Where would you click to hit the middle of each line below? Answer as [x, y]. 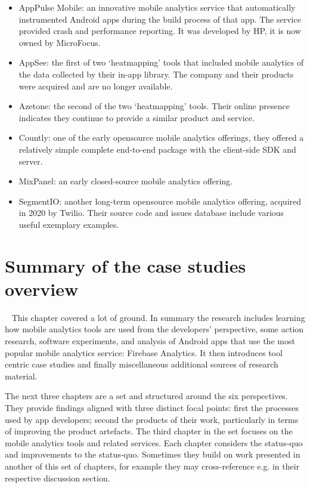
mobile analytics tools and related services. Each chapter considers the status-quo [154, 442]
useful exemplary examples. [69, 224]
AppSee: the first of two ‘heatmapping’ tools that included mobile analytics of [161, 62]
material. [21, 376]
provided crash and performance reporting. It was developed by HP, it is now [160, 31]
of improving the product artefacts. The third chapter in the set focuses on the [149, 431]
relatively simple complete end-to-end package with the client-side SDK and [157, 149]
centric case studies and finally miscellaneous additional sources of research [142, 364]
